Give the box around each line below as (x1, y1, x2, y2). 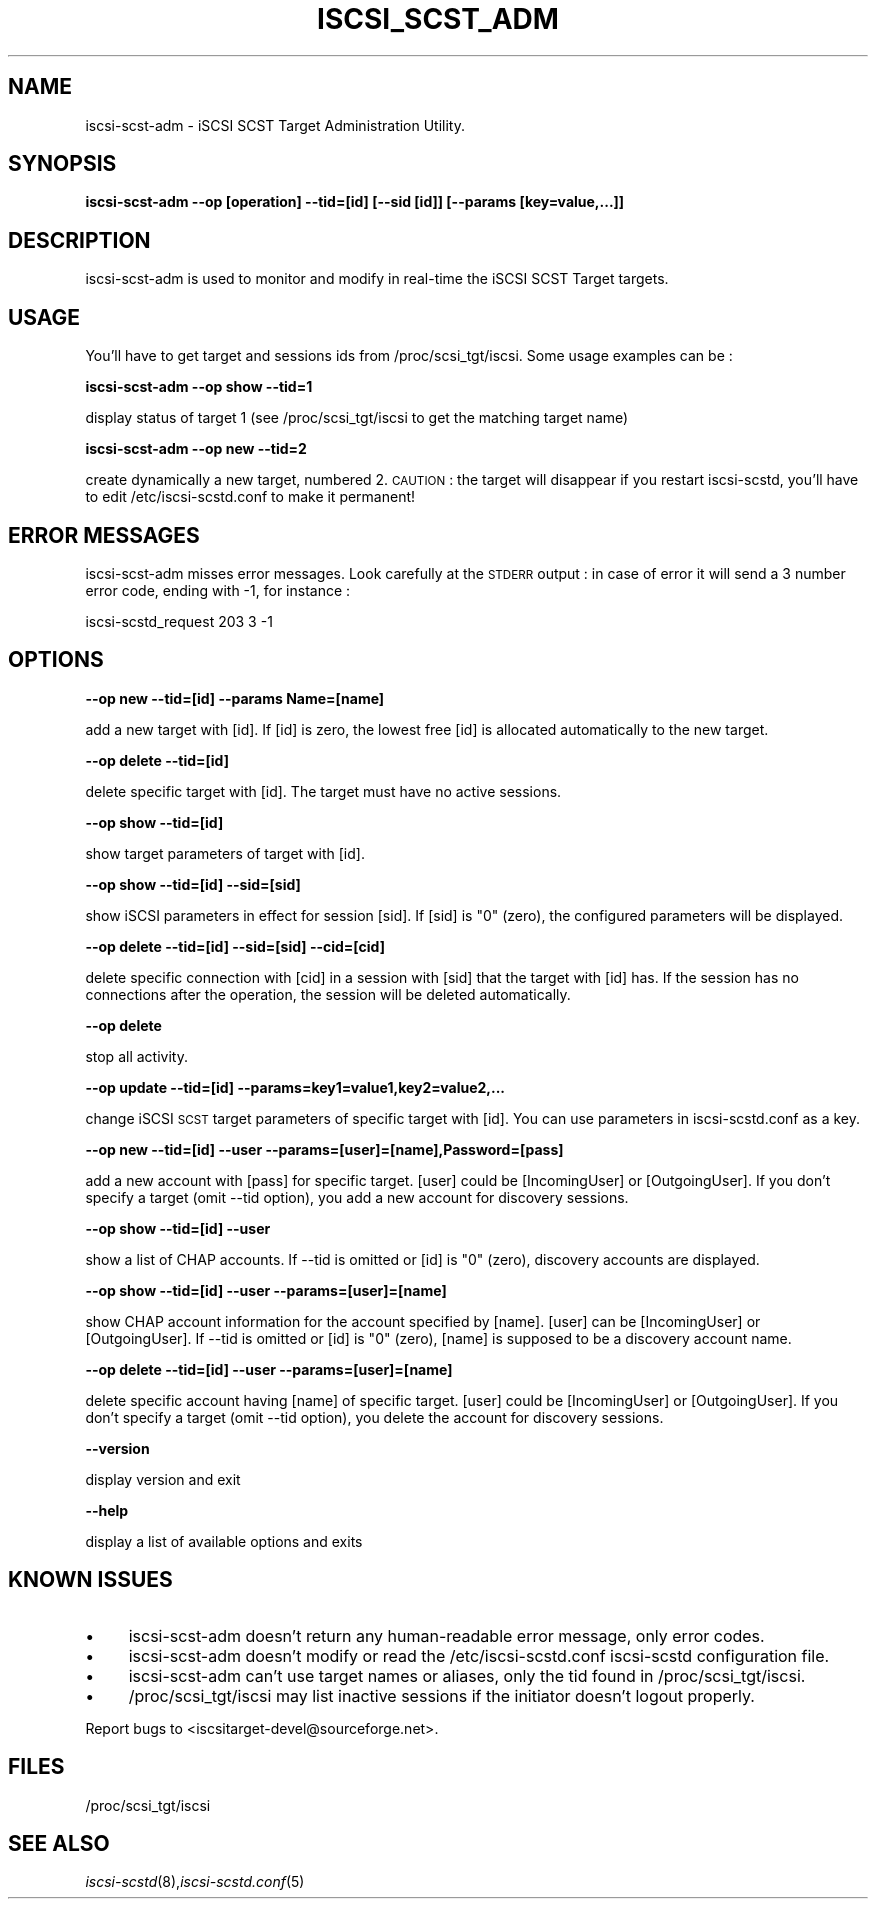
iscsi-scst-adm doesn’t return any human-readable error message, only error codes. (128, 1625, 765, 1646)
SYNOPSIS (8, 151, 117, 177)
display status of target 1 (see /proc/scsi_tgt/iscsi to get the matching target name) (85, 409, 629, 427)
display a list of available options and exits (85, 1532, 363, 1550)
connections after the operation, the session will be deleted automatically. (85, 985, 571, 1003)
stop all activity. (85, 1047, 188, 1065)
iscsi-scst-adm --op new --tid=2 (85, 440, 307, 458)
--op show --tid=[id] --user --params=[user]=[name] (85, 1281, 447, 1299)
